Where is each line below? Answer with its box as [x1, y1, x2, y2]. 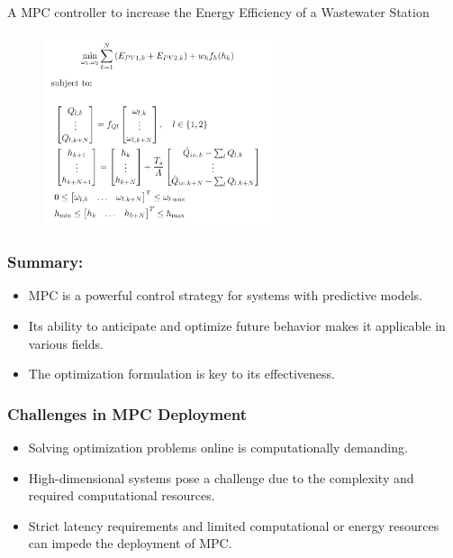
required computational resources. [28, 486, 215, 505]
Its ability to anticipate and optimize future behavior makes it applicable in [28, 316, 446, 335]
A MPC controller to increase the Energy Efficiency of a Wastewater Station [7, 3, 430, 21]
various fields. [28, 334, 104, 352]
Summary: [7, 251, 84, 273]
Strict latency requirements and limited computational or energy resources [28, 516, 439, 535]
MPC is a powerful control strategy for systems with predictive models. [28, 286, 422, 305]
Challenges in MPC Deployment [7, 402, 248, 425]
